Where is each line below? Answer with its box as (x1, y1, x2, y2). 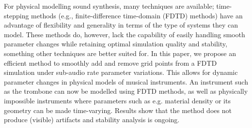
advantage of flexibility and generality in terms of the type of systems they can (4, 20, 238, 30)
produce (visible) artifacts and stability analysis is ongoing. (4, 114, 180, 125)
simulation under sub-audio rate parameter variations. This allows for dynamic (4, 67, 238, 77)
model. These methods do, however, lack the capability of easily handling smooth (4, 29, 245, 39)
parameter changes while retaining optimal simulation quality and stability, (4, 39, 227, 49)
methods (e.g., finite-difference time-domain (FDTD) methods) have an (31, 10, 243, 20)
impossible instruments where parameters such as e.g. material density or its (4, 95, 231, 105)
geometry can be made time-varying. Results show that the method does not (4, 105, 232, 115)
